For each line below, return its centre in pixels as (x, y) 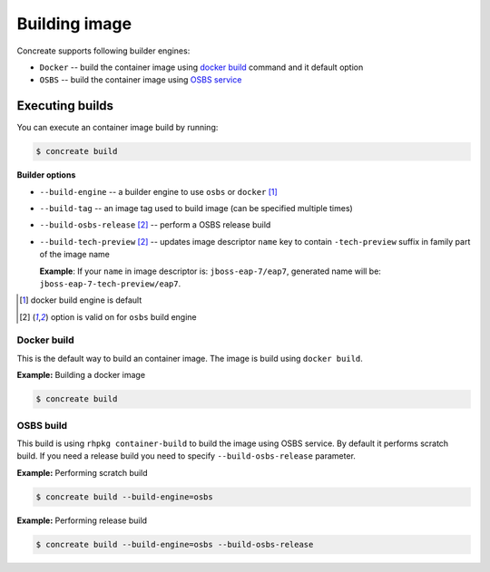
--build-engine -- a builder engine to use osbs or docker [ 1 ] (159, 191)
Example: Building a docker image (81, 375)
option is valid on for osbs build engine (123, 316)
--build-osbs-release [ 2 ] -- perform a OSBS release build (155, 225)
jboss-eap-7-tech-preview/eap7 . (110, 283)
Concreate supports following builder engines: (103, 51)
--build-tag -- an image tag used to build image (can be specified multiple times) (196, 208)
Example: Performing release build (82, 520)
